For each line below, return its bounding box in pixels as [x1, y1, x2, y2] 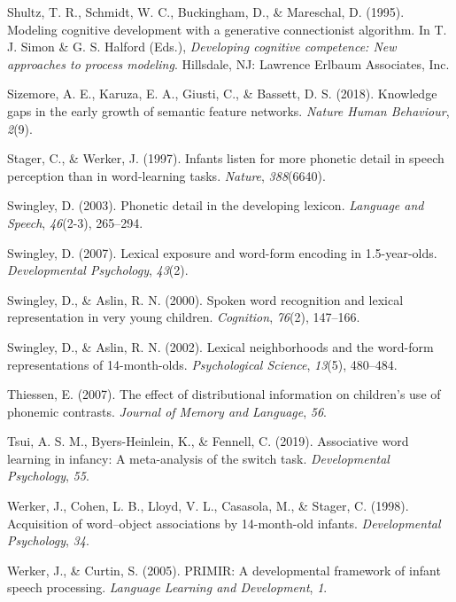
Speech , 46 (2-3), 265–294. [7, 213, 143, 231]
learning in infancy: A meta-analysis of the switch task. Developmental [7, 449, 390, 467]
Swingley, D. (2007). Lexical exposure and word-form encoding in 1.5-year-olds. [7, 243, 437, 262]
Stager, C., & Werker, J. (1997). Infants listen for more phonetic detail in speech [7, 149, 444, 168]
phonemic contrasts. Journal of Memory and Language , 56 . [7, 402, 327, 420]
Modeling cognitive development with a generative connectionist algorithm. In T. [7, 20, 447, 38]
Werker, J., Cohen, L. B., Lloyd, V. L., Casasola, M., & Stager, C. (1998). [7, 496, 409, 515]
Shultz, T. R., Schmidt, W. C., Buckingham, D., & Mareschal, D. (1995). [7, 3, 405, 20]
